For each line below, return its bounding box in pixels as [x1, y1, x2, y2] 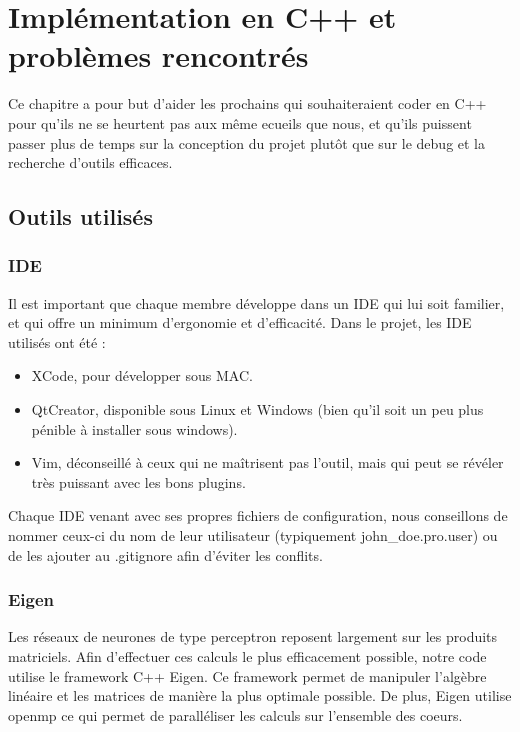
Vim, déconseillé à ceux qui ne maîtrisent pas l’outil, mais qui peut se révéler [31, 452, 504, 473]
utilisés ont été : [8, 331, 106, 352]
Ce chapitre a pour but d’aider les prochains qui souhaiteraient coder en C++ [8, 93, 487, 114]
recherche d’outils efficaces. [8, 152, 173, 173]
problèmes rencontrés [8, 35, 309, 76]
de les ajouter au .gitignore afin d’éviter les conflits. [8, 544, 323, 565]
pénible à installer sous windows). [31, 418, 238, 439]
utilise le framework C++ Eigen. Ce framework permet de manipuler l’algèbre [8, 665, 487, 686]
